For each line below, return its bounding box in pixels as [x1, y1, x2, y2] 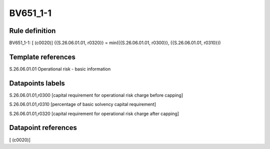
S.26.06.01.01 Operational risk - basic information [9, 65, 111, 72]
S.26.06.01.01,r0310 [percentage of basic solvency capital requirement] [9, 101, 156, 107]
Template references [9, 52, 76, 61]
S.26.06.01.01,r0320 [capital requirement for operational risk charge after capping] [9, 110, 179, 116]
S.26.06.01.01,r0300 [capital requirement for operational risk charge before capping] [9, 92, 183, 98]
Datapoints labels [9, 79, 65, 87]
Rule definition [9, 26, 56, 35]
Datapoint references [9, 123, 77, 132]
